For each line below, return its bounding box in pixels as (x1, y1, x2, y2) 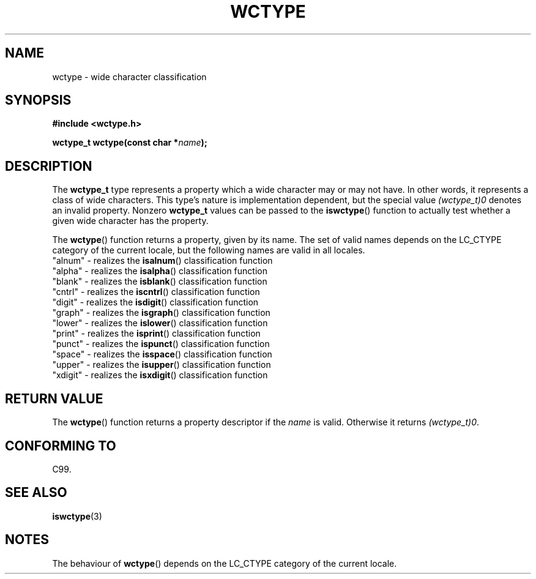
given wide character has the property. (52, 215, 209, 226)
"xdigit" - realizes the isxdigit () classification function (52, 370, 268, 381)
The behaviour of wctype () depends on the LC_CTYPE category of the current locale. (52, 558, 397, 569)
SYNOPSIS (5, 92, 72, 108)
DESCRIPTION (5, 158, 92, 174)
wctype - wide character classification (52, 71, 207, 82)
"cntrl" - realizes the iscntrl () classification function (52, 286, 260, 297)
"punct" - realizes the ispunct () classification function (52, 338, 270, 349)
